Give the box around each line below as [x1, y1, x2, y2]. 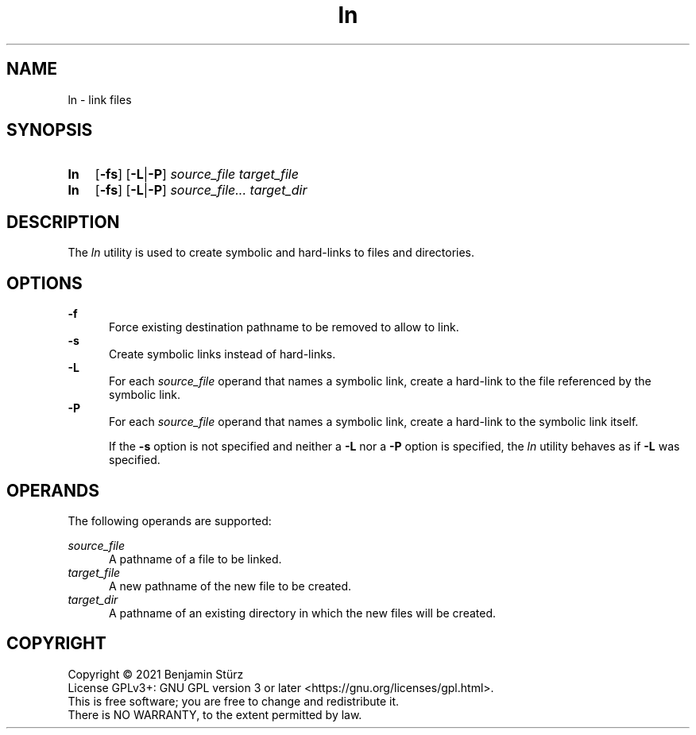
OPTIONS [6, 273, 83, 293]
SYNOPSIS [6, 120, 93, 141]
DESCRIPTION [6, 211, 120, 232]
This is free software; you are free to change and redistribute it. [68, 694, 400, 708]
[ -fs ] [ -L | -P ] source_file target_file [95, 166, 299, 183]
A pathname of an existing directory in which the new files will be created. [109, 605, 497, 620]
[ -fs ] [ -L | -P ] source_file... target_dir [95, 182, 307, 199]
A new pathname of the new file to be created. [109, 578, 352, 593]
